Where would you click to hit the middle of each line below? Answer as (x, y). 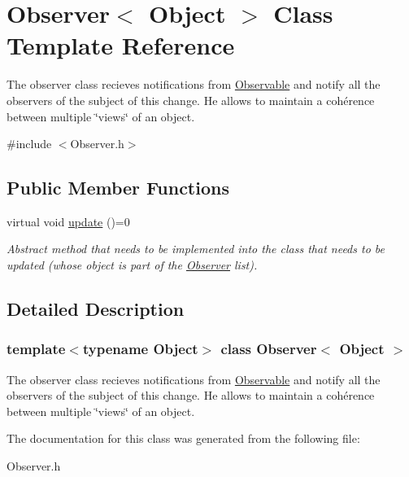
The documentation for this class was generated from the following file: (183, 438)
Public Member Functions (118, 188)
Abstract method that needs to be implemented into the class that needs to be (196, 249)
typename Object (140, 349)
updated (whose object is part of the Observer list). (132, 265)
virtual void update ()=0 (68, 221)
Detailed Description (96, 309)
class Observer (269, 349)
